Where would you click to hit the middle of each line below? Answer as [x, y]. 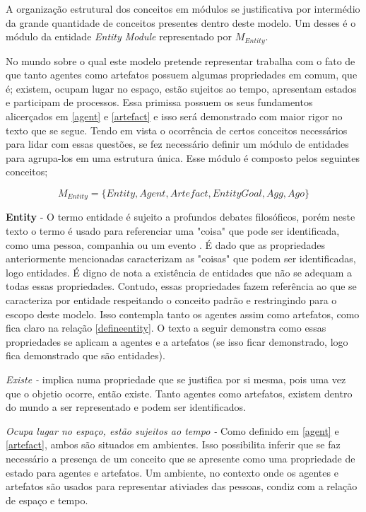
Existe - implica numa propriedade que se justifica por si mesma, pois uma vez [176, 379]
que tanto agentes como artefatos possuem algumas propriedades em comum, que [182, 75]
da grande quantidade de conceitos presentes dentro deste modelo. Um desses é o [181, 22]
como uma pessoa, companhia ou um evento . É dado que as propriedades [166, 244]
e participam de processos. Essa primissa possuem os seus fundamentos [159, 102]
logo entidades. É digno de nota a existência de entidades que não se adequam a [179, 272]
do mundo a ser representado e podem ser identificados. [126, 407]
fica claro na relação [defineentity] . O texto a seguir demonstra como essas [166, 328]
